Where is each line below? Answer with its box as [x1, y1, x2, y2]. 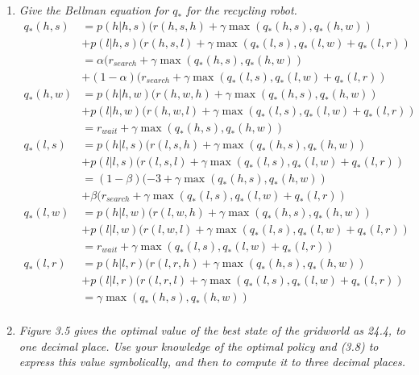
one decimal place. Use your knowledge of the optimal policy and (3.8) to [19, 337, 379, 354]
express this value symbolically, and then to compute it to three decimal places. [19, 353, 406, 370]
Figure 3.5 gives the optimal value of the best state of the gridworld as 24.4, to [19, 322, 405, 339]
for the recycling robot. [186, 2, 297, 18]
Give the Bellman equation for [19, 2, 169, 18]
